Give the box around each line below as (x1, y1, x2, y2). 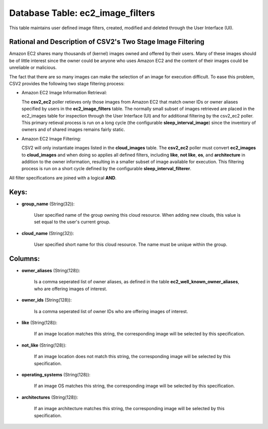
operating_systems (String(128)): (21, 371, 91, 377)
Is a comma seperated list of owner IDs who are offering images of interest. (34, 308, 188, 314)
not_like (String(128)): (21, 342, 67, 348)
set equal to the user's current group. (34, 219, 111, 225)
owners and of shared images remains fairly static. (21, 126, 125, 132)
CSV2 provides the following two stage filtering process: (9, 81, 125, 87)
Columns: (9, 254, 40, 263)
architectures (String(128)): (21, 394, 78, 400)
